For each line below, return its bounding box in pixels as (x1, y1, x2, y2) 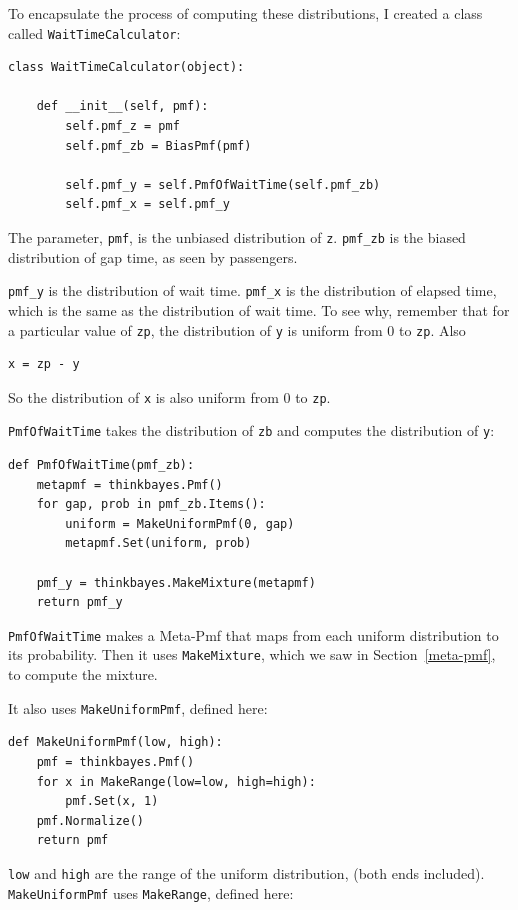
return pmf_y (36, 595, 123, 610)
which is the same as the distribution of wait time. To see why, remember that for (8, 299, 510, 320)
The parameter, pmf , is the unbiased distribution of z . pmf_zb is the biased (8, 227, 466, 247)
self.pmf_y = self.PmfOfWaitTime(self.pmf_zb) (65, 177, 381, 192)
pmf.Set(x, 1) (65, 794, 159, 809)
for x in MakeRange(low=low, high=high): (36, 774, 316, 789)
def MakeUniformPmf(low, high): (8, 735, 223, 750)
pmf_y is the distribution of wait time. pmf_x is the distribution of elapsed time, (8, 280, 497, 301)
